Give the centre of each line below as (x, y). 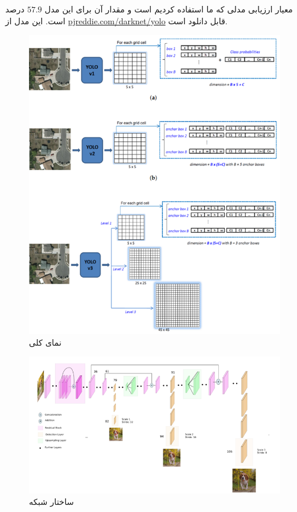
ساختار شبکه (51, 502)
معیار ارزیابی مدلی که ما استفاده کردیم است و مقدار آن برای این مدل (169, 9)
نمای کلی (45, 342)
